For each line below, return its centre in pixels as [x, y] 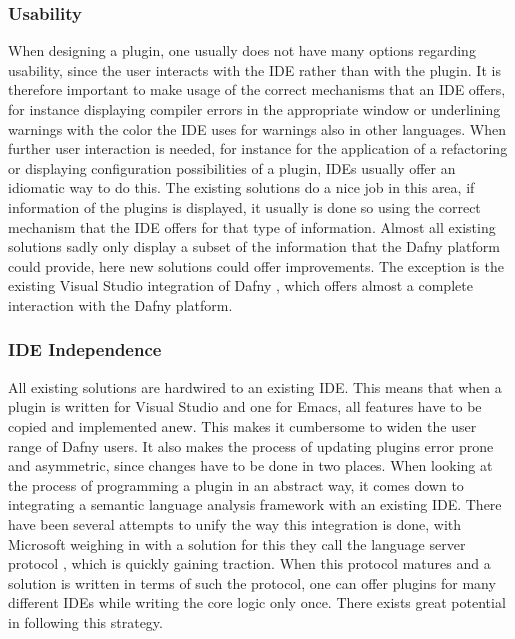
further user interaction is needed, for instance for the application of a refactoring [258, 148]
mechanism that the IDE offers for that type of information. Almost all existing [252, 226]
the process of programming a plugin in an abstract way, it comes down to [236, 484]
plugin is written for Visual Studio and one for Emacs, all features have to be [245, 406]
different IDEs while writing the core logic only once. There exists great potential [257, 602]
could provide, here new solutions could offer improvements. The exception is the [256, 265]
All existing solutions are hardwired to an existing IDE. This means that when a [255, 386]
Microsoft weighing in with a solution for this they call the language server [237, 543]
